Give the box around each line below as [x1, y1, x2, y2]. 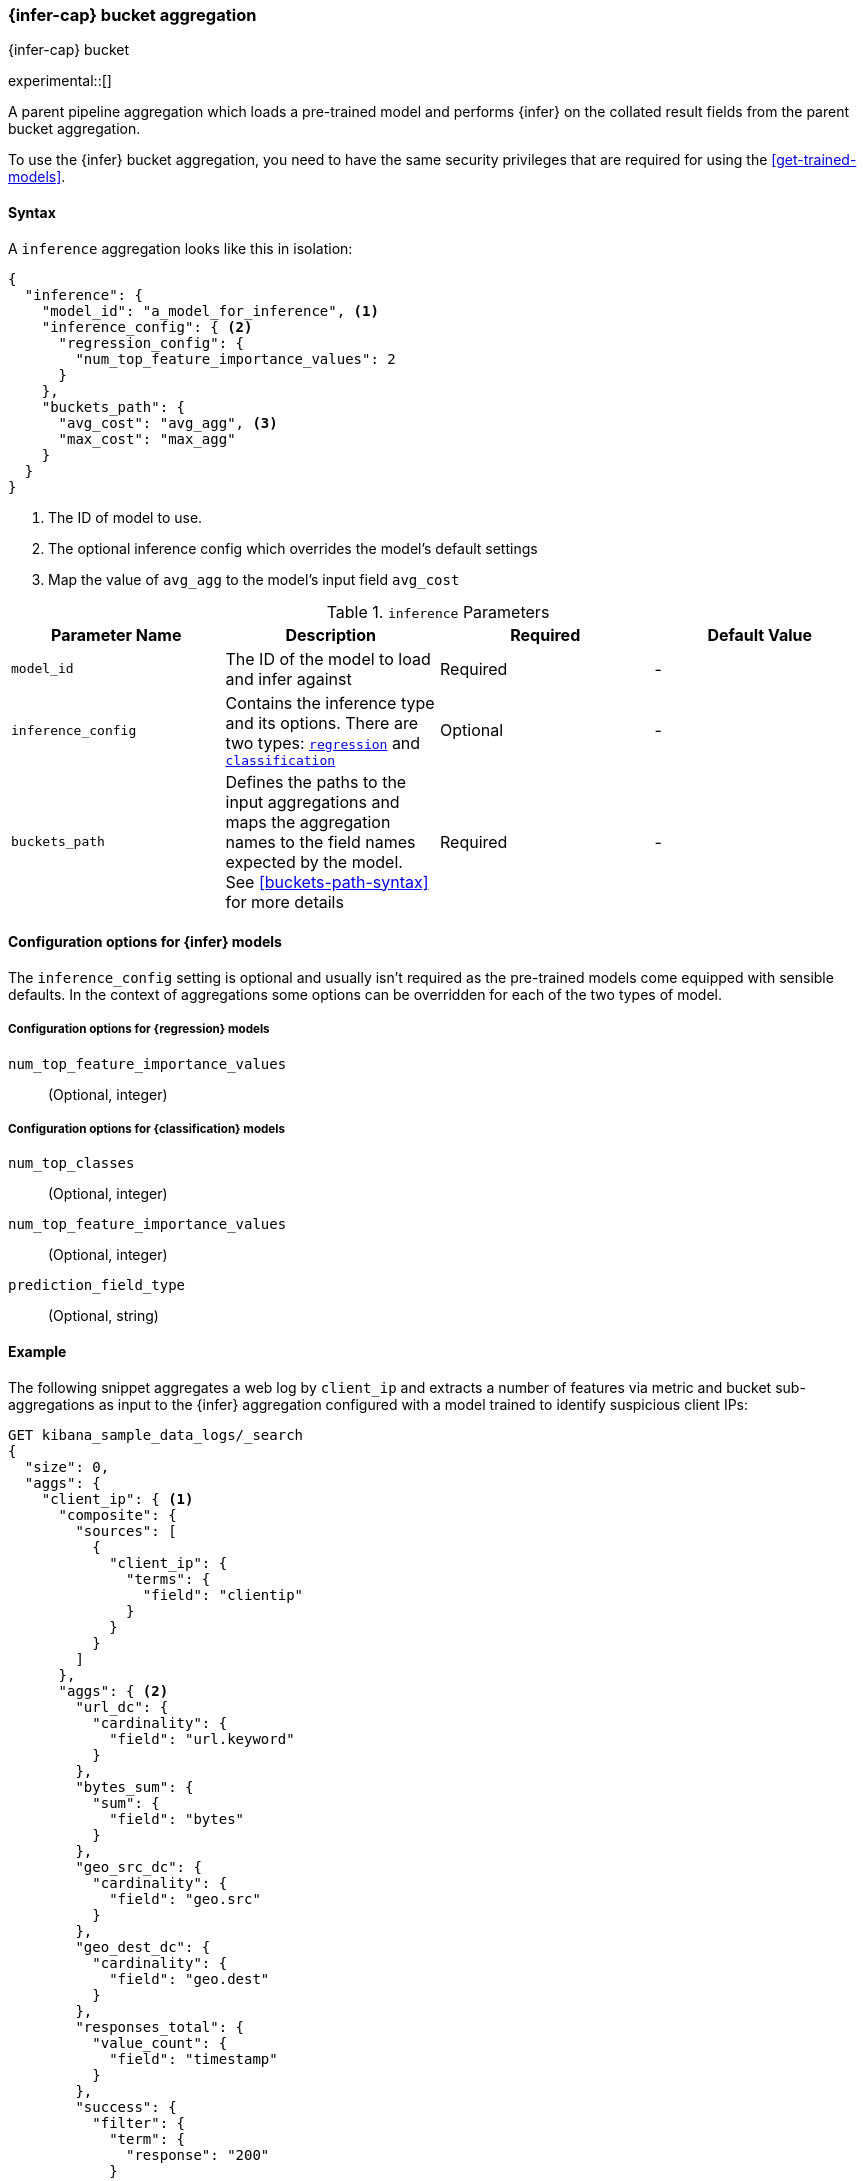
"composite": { [58, 1506, 177, 1523]
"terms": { [126, 1570, 211, 1587]
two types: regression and [225, 732, 421, 753]
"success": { [75, 2098, 177, 2115]
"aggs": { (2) [58, 1682, 169, 1699]
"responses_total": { [75, 2018, 245, 2035]
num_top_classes [8, 1155, 135, 1172]
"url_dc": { [75, 1698, 169, 1715]
